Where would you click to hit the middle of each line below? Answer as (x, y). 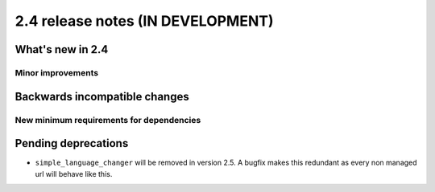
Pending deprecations (72, 143)
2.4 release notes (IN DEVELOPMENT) (144, 21)
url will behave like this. (74, 174)
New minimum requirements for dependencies (108, 120)
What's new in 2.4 (62, 49)
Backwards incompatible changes (102, 96)
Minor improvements (57, 72)
